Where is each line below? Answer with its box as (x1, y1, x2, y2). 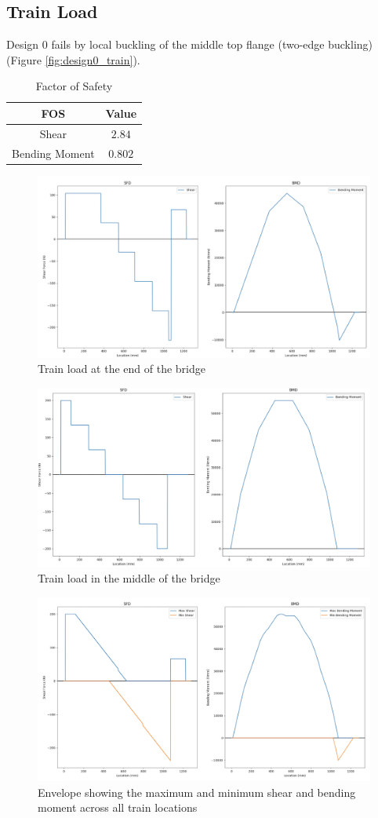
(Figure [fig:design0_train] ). (6, 51, 140, 68)
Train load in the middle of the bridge (38, 570, 220, 586)
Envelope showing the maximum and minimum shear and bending (38, 783, 356, 800)
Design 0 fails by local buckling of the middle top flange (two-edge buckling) (6, 36, 373, 53)
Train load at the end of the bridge (38, 360, 205, 377)
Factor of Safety (35, 78, 113, 94)
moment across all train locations (38, 799, 198, 816)
